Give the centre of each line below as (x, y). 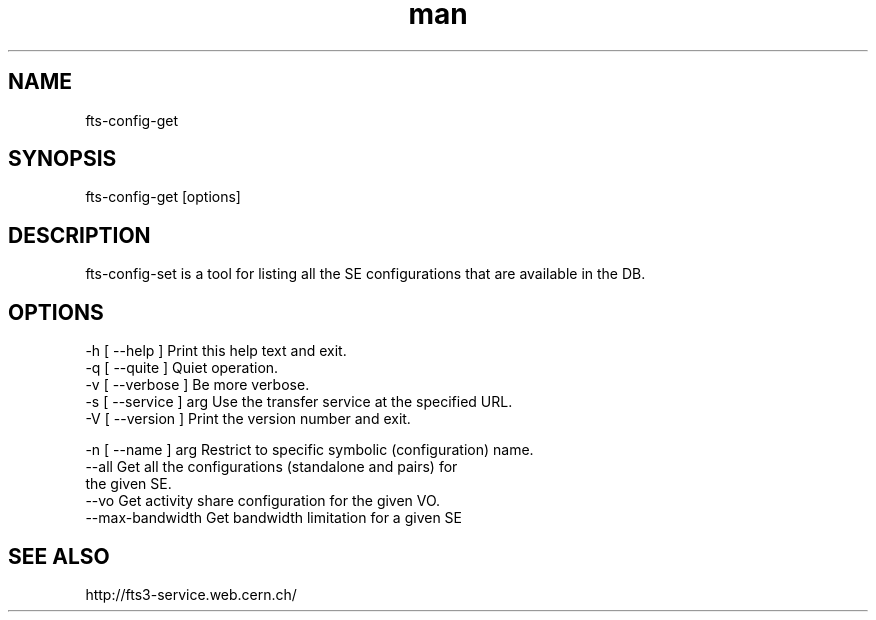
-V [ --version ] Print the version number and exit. (248, 419)
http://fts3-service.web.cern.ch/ (191, 594)
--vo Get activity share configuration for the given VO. (263, 501)
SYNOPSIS (62, 159)
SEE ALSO (59, 556)
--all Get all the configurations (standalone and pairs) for (271, 467)
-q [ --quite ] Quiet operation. (182, 368)
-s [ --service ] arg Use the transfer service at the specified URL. (299, 402)
